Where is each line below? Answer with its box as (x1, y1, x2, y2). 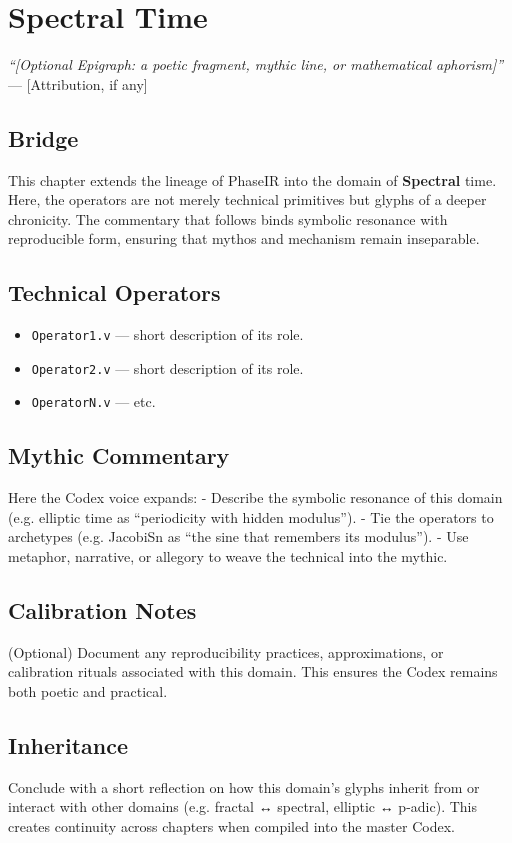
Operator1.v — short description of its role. (31, 324, 304, 345)
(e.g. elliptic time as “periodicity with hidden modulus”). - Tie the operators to (8, 506, 494, 527)
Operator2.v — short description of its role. (31, 357, 304, 378)
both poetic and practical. (8, 681, 168, 702)
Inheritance (8, 730, 129, 761)
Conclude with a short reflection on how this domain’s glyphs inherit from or (8, 776, 480, 797)
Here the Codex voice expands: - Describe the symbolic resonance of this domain (8, 487, 503, 508)
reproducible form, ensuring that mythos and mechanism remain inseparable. (8, 228, 480, 249)
